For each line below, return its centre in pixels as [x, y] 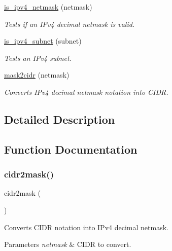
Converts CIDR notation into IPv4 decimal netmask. [86, 227]
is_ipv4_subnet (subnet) [43, 41]
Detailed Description [60, 119]
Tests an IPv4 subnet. [38, 58]
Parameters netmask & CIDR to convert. [68, 244]
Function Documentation [71, 149]
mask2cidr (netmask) [37, 75]
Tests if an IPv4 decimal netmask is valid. [70, 24]
